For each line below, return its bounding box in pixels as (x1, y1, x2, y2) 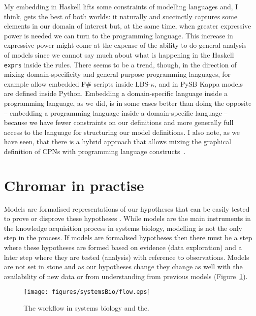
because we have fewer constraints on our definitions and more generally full (4, 117, 234, 127)
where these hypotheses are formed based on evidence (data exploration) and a (4, 242, 242, 253)
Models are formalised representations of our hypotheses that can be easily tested (4, 203, 250, 214)
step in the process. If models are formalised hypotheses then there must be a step (4, 232, 253, 243)
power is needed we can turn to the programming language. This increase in (4, 30, 233, 40)
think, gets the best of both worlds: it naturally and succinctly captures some (4, 11, 237, 21)
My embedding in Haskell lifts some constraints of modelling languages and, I (4, 1, 238, 11)
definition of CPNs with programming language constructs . (4, 146, 186, 156)
